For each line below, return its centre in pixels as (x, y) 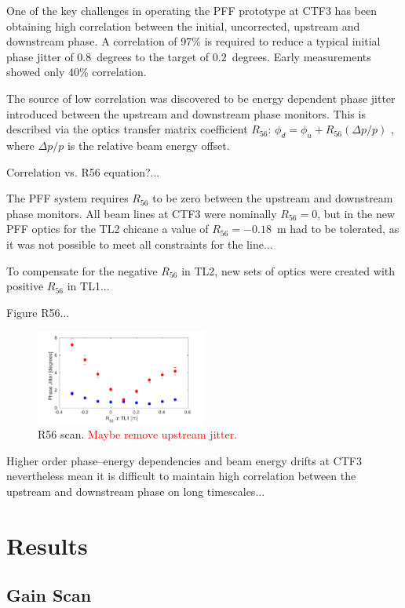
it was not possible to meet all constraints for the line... (140, 244)
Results (47, 545)
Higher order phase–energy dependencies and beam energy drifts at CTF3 (184, 460)
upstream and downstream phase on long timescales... (136, 491)
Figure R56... (38, 312)
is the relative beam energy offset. (148, 145)
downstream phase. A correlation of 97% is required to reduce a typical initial (193, 41)
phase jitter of (40, 56)
